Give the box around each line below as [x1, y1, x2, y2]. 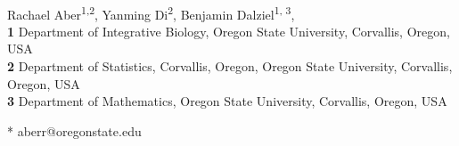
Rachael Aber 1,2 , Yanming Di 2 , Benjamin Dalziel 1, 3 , [7, 2, 295, 23]
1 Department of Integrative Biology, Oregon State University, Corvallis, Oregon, [7, 21, 450, 40]
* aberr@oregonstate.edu [7, 121, 142, 140]
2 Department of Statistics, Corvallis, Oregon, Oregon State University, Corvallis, [7, 57, 453, 76]
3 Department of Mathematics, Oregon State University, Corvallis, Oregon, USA [7, 92, 447, 110]
